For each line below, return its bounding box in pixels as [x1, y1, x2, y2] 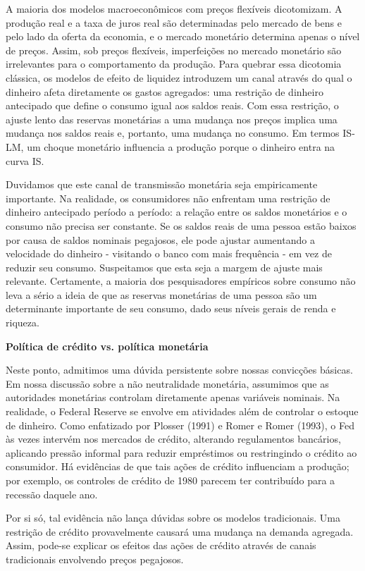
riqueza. [6, 315, 39, 330]
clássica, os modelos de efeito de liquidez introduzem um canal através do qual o [6, 70, 352, 85]
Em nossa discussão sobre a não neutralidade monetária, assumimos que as [6, 376, 329, 391]
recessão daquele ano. [6, 486, 98, 501]
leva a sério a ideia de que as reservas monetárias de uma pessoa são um [6, 287, 317, 302]
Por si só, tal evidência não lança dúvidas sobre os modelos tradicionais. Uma [6, 510, 340, 525]
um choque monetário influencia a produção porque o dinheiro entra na [27, 139, 335, 154]
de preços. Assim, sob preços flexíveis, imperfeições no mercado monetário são [6, 42, 342, 57]
